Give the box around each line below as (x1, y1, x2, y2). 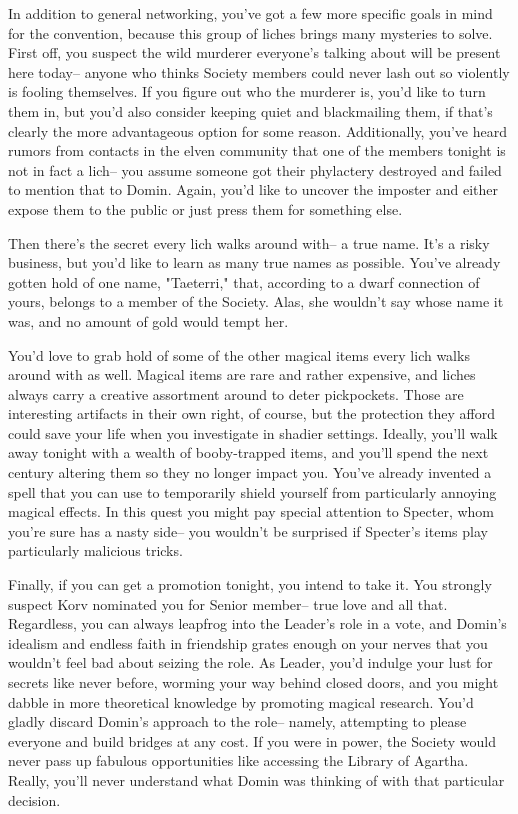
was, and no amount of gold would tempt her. (8, 310, 289, 331)
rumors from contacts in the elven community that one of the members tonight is (8, 140, 506, 161)
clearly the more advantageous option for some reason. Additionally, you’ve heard (8, 120, 507, 141)
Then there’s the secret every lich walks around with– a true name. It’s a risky (8, 232, 490, 253)
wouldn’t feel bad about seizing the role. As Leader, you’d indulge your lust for (8, 652, 493, 673)
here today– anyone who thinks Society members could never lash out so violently (8, 61, 510, 82)
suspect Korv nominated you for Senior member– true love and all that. (8, 593, 448, 614)
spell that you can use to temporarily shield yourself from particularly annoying (8, 481, 497, 502)
